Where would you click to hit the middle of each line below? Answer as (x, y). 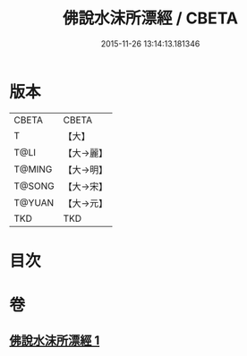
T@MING (33, 169)
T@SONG (34, 186)
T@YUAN (34, 202)
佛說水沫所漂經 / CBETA (150, 18)
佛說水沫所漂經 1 (55, 341)
